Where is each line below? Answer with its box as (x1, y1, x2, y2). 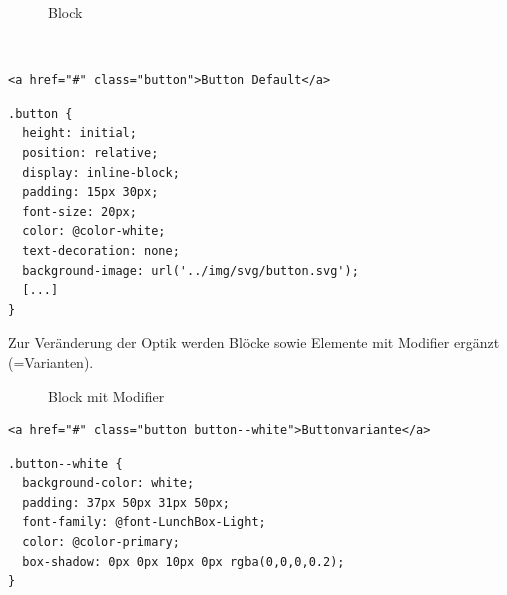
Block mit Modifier (48, 385, 165, 406)
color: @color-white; (22, 224, 166, 239)
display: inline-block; (22, 165, 180, 180)
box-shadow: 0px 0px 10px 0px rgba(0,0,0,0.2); (22, 554, 345, 569)
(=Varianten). (8, 351, 94, 372)
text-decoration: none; (22, 243, 180, 258)
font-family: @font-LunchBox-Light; (22, 515, 266, 530)
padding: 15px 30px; (22, 185, 159, 200)
